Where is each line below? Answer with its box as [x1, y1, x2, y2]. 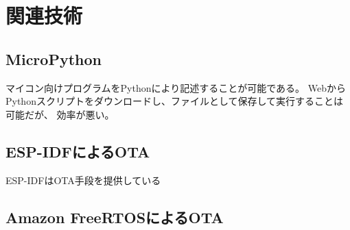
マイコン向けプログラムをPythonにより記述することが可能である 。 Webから [5, 80, 347, 94]
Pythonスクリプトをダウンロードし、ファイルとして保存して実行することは [5, 94, 344, 108]
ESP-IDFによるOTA [5, 140, 150, 162]
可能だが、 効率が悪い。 [5, 107, 115, 121]
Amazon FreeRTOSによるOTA [5, 206, 224, 227]
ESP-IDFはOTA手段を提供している [5, 172, 161, 187]
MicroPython [5, 48, 102, 69]
